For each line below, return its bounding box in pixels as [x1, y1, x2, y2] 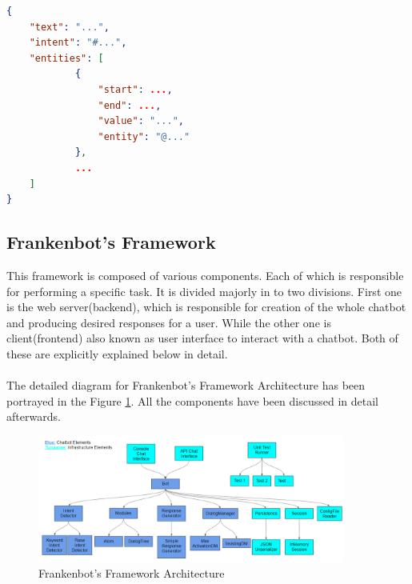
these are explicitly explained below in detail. [6, 345, 228, 362]
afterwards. [6, 408, 61, 425]
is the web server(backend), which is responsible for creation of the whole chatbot [6, 298, 406, 315]
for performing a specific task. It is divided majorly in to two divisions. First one [6, 282, 402, 299]
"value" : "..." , [98, 115, 184, 127]
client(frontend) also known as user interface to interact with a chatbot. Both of [6, 330, 398, 346]
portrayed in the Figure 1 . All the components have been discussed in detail [6, 392, 378, 409]
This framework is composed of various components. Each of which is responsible [6, 266, 404, 283]
